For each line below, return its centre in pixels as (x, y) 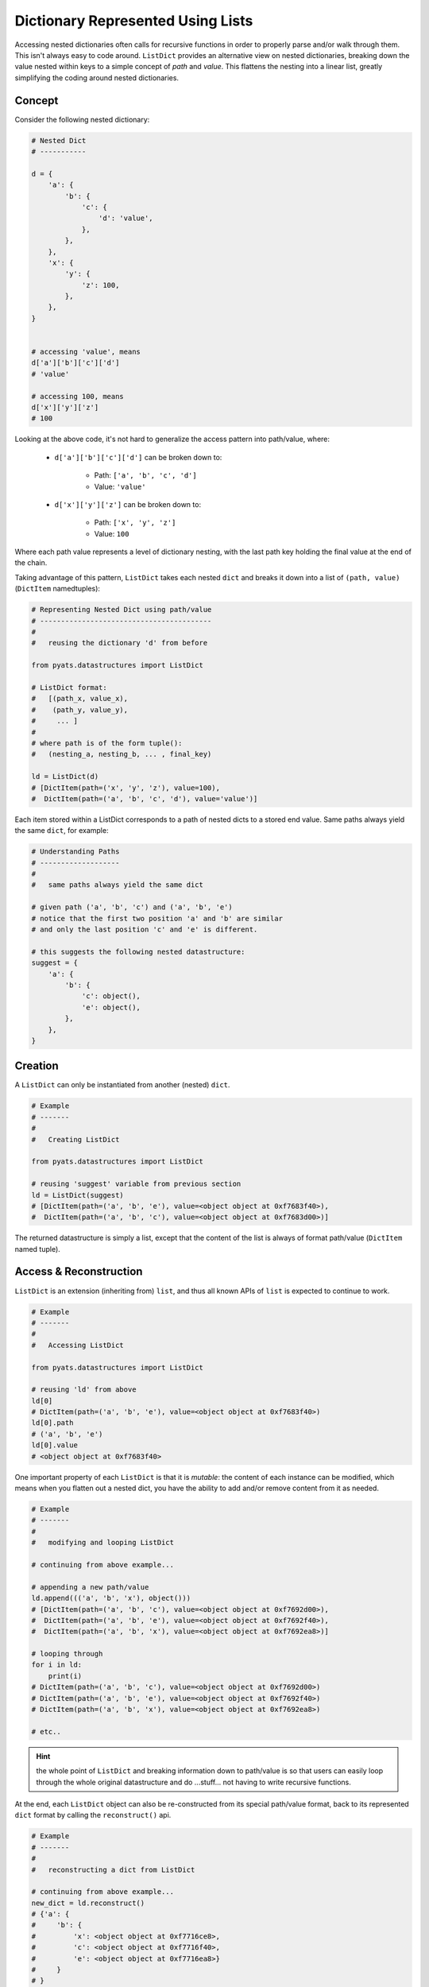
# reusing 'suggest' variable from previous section (136, 1184)
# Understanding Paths (75, 852)
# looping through (67, 1654)
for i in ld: (57, 1665)
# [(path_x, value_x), (80, 699)
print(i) (65, 1676)
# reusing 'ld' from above (84, 1390)
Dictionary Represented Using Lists (134, 21)
